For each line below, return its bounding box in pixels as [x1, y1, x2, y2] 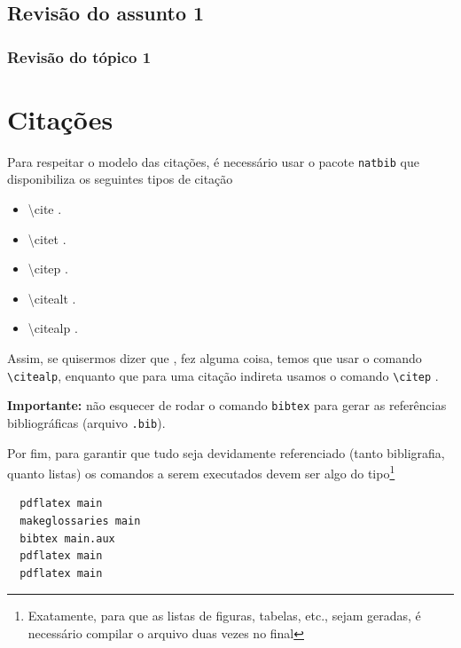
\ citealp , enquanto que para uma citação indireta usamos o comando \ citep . [7, 366, 439, 384]
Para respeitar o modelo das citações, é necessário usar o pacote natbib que [7, 152, 419, 170]
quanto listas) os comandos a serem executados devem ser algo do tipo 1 [7, 462, 395, 482]
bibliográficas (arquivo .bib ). [7, 413, 166, 431]
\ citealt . [27, 288, 76, 307]
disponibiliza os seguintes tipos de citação [7, 170, 233, 188]
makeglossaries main [20, 514, 141, 527]
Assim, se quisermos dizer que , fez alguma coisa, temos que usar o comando [7, 348, 422, 367]
